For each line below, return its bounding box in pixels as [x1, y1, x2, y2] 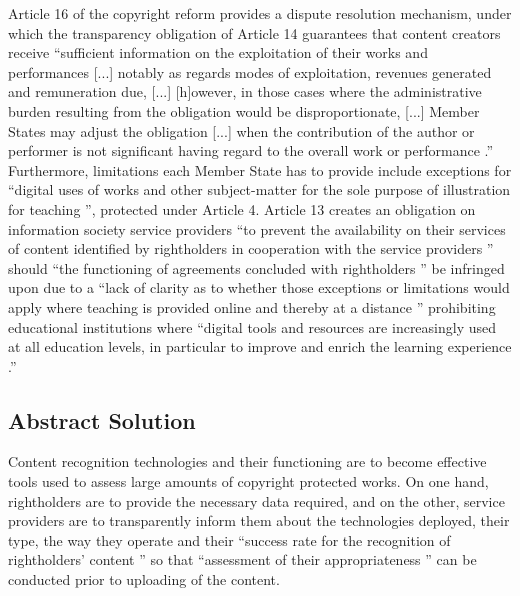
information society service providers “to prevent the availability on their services [8, 218, 506, 239]
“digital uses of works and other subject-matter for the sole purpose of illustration [8, 179, 511, 200]
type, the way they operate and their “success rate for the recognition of [8, 529, 451, 550]
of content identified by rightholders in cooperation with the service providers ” [8, 238, 494, 259]
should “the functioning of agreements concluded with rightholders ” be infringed [8, 257, 505, 278]
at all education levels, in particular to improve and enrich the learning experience [8, 336, 512, 357]
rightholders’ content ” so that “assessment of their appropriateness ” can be [8, 549, 477, 570]
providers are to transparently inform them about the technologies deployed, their [8, 510, 510, 531]
